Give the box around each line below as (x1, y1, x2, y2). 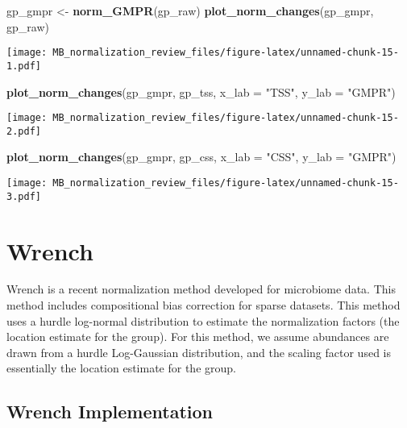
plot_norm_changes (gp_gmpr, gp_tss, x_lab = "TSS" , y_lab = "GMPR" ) (6, 83, 396, 100)
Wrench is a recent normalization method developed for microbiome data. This (6, 280, 396, 297)
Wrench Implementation (6, 399, 214, 424)
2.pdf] (6, 125, 41, 137)
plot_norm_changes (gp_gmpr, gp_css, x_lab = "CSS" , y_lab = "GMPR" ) (6, 148, 397, 165)
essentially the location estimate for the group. (6, 359, 236, 376)
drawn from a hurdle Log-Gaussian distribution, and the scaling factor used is (6, 343, 391, 360)
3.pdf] (6, 190, 41, 202)
